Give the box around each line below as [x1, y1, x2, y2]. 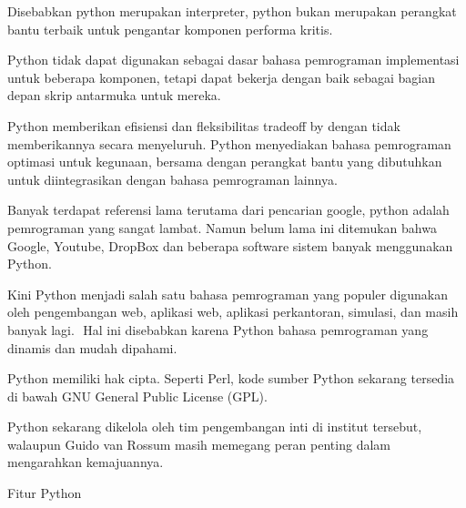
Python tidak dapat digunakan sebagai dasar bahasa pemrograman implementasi [7, 50, 460, 69]
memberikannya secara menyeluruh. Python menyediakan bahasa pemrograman [7, 134, 451, 153]
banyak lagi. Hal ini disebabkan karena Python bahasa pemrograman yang [7, 320, 429, 339]
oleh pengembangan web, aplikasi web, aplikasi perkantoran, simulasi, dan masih [7, 302, 459, 321]
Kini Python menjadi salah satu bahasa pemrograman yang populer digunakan [7, 284, 449, 303]
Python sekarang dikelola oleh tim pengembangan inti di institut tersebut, [7, 417, 422, 436]
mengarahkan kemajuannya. [7, 452, 164, 472]
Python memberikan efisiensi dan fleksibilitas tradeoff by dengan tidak [7, 116, 400, 135]
